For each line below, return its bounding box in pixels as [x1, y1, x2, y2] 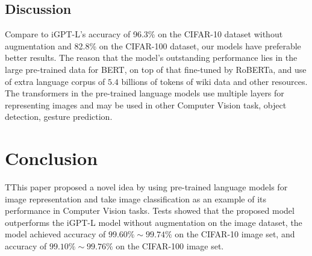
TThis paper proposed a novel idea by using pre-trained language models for [5, 181, 288, 193]
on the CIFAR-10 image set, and [175, 228, 295, 240]
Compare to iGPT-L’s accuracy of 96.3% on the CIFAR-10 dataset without [5, 28, 283, 40]
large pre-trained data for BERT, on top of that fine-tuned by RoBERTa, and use [5, 63, 307, 75]
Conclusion [5, 146, 98, 170]
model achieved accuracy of [5, 228, 106, 240]
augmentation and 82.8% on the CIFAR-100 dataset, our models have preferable [5, 39, 301, 52]
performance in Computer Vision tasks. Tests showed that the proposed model [5, 204, 295, 217]
